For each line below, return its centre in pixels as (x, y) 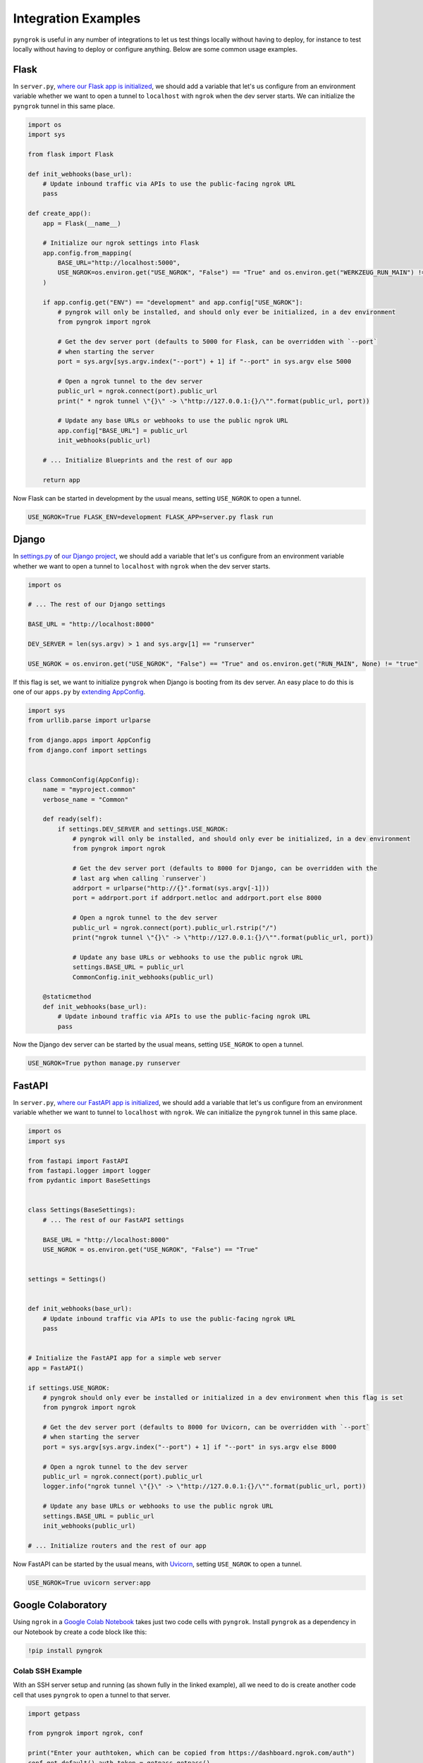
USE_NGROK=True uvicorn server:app (89, 1582)
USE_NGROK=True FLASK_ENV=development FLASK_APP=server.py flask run (151, 517)
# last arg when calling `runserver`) (140, 878)
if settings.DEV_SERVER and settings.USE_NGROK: (143, 829)
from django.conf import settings (87, 750)
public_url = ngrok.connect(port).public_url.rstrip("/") (175, 928)
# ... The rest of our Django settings (97, 604)
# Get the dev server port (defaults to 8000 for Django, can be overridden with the (225, 868)
